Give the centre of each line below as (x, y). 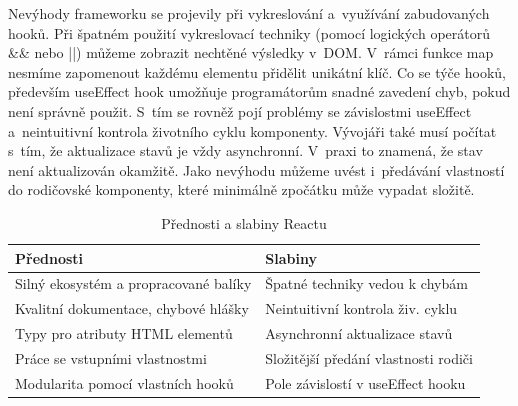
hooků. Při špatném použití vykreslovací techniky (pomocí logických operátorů (249, 32)
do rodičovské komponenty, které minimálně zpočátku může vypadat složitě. (241, 189)
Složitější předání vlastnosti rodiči (369, 357)
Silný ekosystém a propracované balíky (133, 283)
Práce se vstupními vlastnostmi (111, 357)
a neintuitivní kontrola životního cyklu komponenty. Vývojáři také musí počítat (252, 130)
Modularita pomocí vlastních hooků (124, 382)
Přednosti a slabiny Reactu (244, 222)
